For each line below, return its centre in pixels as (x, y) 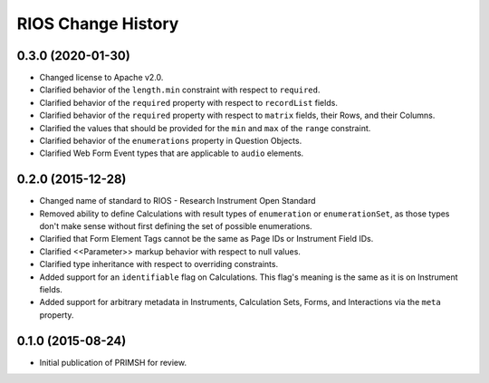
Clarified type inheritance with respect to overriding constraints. (159, 264)
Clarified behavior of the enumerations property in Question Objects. (171, 141)
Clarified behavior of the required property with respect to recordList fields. (189, 102)
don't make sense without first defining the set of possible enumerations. (176, 226)
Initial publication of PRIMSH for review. (113, 362)
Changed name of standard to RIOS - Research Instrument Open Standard (177, 201)
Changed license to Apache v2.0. (101, 78)
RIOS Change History (98, 24)
